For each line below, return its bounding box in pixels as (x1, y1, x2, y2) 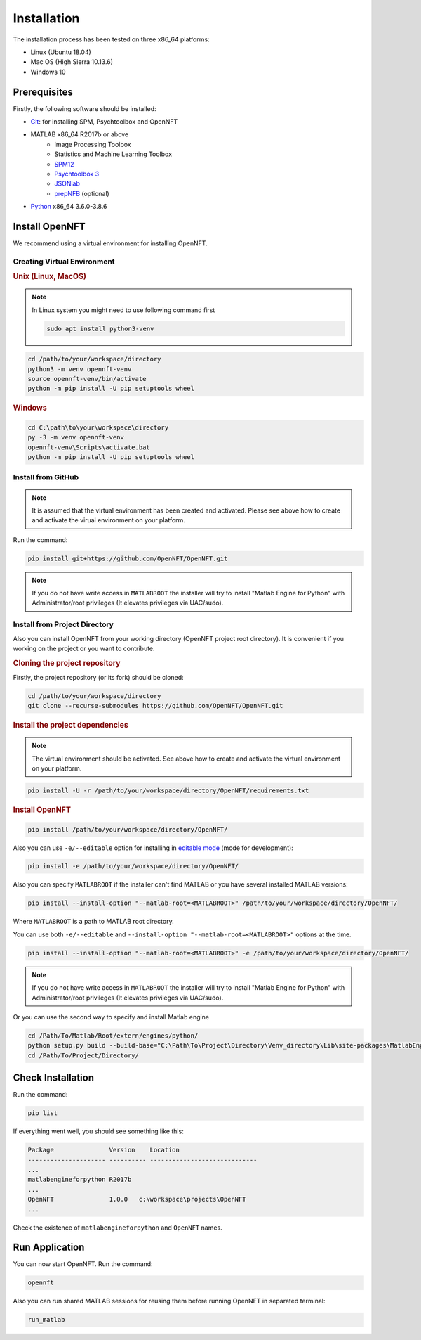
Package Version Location (27, 1146, 180, 1154)
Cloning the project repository (13, 658, 121, 668)
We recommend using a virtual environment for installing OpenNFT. (13, 239, 208, 247)
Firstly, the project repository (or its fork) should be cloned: (13, 674, 184, 682)
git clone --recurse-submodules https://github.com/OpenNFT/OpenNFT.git (27, 702, 283, 710)
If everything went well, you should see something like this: (13, 1127, 184, 1135)
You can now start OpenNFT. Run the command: (13, 1260, 154, 1268)
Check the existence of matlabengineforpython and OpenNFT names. (13, 1223, 222, 1232)
